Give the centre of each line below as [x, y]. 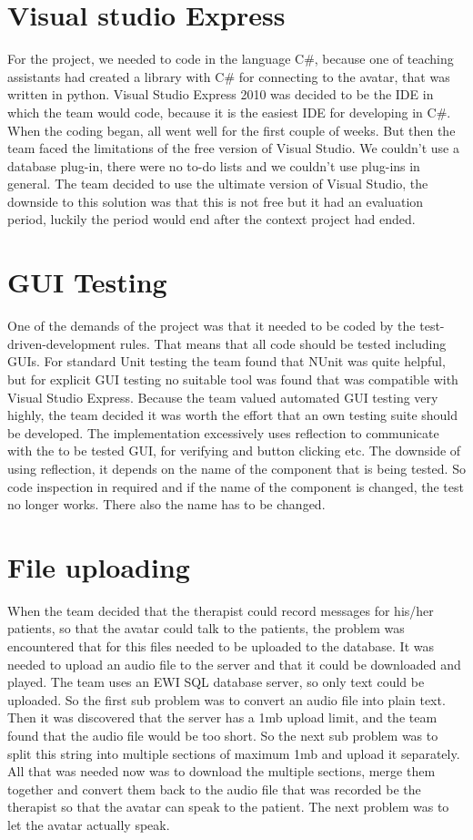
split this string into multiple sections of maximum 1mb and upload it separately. [234, 753]
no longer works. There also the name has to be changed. [166, 504]
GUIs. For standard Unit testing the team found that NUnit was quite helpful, [226, 361]
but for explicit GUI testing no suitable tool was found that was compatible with [233, 379]
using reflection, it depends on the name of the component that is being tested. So [236, 468]
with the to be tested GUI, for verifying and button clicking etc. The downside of [234, 451]
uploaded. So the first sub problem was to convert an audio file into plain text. [226, 699]
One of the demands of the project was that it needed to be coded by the [211, 326]
